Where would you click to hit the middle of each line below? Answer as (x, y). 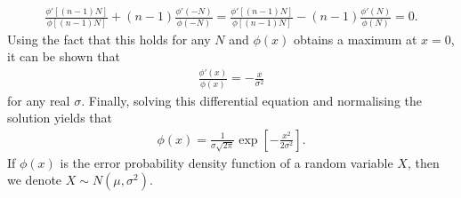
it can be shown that (64, 56)
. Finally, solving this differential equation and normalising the (251, 100)
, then (423, 162)
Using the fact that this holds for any (109, 39)
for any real (39, 100)
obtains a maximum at (355, 39)
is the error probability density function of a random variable (226, 162)
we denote (35, 180)
